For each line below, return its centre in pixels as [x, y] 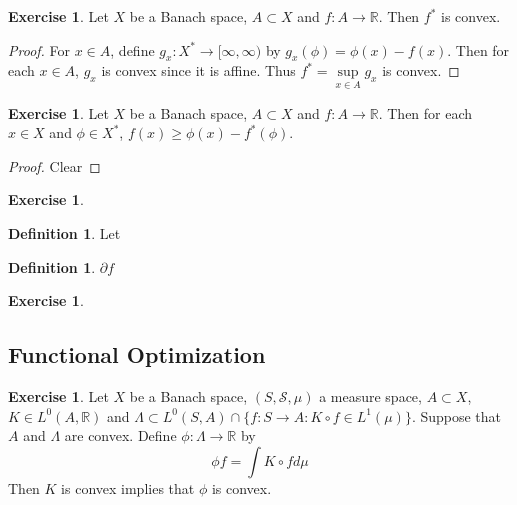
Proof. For [39, 49]
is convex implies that [128, 487]
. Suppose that [456, 415]
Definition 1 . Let [64, 232]
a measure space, [370, 395]
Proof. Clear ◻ [54, 165]
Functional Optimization [137, 354]
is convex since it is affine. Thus [198, 70]
